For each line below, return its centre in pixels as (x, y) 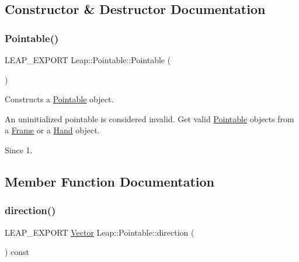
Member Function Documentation (110, 181)
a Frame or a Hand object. (52, 130)
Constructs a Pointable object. (59, 99)
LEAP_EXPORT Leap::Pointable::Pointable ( (88, 60)
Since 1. (19, 149)
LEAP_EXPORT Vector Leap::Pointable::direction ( (100, 232)
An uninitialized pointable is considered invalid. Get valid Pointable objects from (149, 118)
